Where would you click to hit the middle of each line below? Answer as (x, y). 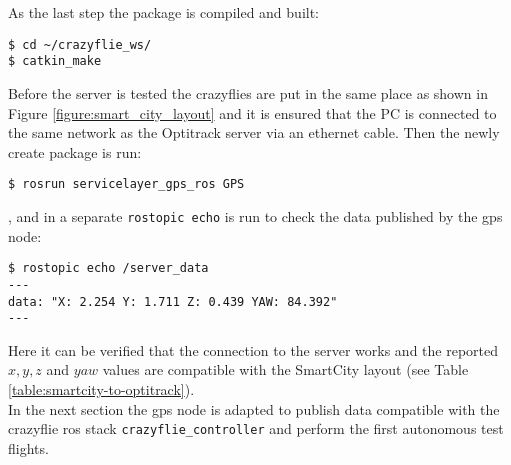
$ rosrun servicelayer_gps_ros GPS (126, 184)
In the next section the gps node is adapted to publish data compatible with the (254, 408)
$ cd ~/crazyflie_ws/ (80, 44)
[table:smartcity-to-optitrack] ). (101, 389)
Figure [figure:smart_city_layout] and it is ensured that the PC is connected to (252, 112)
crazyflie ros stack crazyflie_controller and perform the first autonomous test (256, 428)
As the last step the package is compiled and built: (164, 12)
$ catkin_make (55, 61)
